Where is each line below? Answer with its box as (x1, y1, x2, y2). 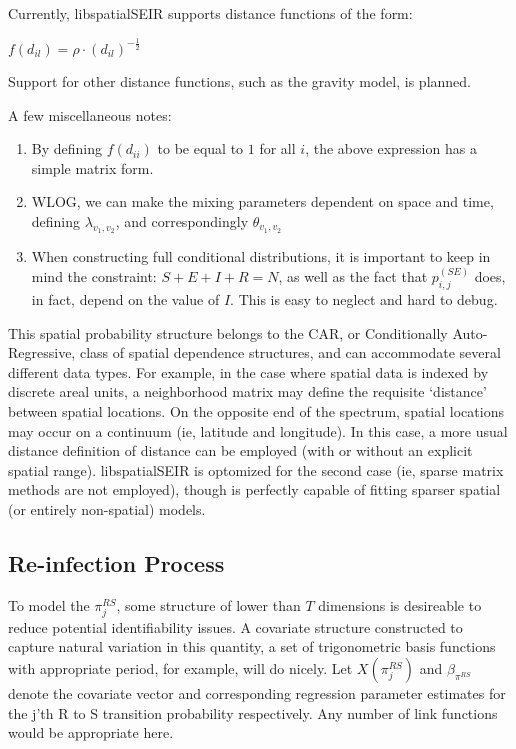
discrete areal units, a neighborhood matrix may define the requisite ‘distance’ (8, 381, 487, 402)
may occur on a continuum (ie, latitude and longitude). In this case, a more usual (8, 420, 508, 441)
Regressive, (8, 342, 76, 363)
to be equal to (157, 138, 244, 159)
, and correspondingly (115, 210, 249, 231)
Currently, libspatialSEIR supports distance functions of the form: (8, 3, 413, 23)
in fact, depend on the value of (31, 288, 220, 309)
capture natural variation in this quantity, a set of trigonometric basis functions (8, 636, 496, 657)
